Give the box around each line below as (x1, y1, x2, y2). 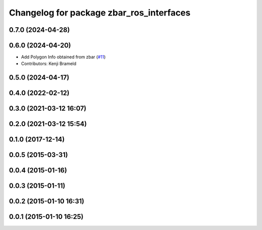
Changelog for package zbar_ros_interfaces (9, 7, 191, 18)
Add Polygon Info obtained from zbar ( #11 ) (21, 54, 106, 60)
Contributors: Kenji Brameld (21, 61, 77, 66)
